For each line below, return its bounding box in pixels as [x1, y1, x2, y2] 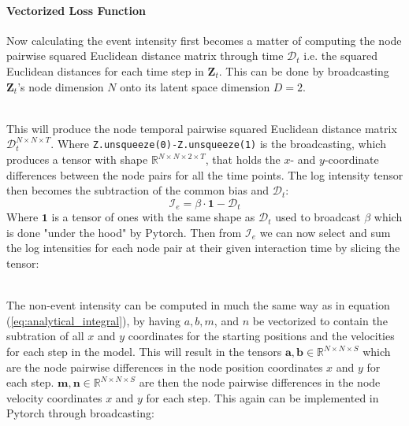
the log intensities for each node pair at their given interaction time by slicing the [6, 239, 400, 256]
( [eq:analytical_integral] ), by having [6, 312, 180, 328]
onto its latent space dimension [120, 78, 270, 94]
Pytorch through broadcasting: [6, 405, 154, 421]
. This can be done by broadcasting [218, 62, 389, 79]
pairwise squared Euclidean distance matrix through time [6, 47, 284, 64]
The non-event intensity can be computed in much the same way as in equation [6, 297, 390, 313]
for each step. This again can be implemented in [146, 389, 379, 406]
